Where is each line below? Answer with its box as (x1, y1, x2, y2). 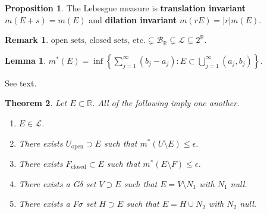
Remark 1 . (5, 33, 49, 46)
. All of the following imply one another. (92, 97, 240, 109)
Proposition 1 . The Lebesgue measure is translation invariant (5, 2, 246, 14)
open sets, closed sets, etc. (51, 36, 146, 45)
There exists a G (18, 177, 80, 190)
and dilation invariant (89, 13, 177, 26)
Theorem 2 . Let (5, 97, 67, 109)
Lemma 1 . (5, 54, 46, 66)
